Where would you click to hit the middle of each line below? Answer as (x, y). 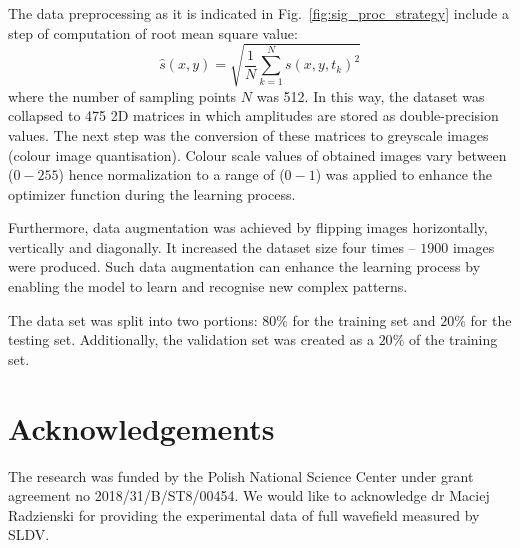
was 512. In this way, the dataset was (370, 95)
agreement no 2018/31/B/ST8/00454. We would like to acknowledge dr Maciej (249, 495)
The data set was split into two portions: (133, 319)
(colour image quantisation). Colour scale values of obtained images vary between (257, 154)
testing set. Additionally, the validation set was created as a (191, 339)
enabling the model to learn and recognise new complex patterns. (208, 286)
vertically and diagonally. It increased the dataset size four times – (212, 246)
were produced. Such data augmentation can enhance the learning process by (244, 266)
